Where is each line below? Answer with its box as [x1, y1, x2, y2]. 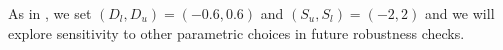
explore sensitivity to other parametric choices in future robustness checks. [8, 22, 465, 43]
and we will [424, 3, 495, 23]
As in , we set [8, 3, 92, 23]
